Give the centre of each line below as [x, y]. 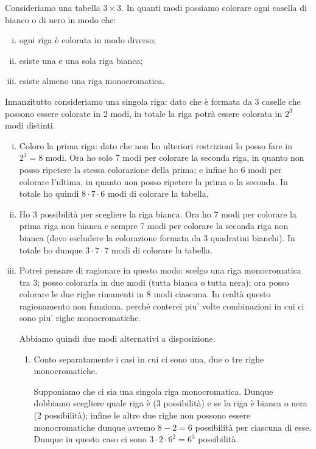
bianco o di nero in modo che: [61, 19]
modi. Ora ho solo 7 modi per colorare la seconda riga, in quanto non [175, 157]
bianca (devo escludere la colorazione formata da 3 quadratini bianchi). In [157, 237]
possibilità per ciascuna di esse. [253, 427]
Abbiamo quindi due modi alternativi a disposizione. [117, 338]
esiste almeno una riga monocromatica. [92, 81]
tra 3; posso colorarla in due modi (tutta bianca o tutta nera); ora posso [154, 282]
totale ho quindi [49, 193]
